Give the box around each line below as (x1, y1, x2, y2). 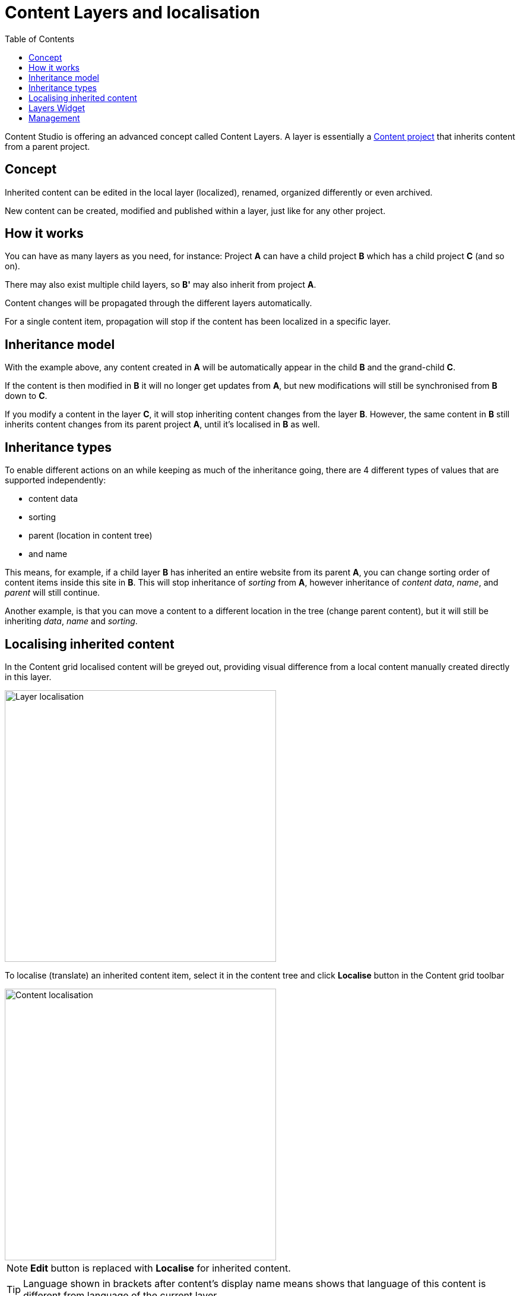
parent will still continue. (5, 587, 100, 598)
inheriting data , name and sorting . (5, 616, 138, 627)
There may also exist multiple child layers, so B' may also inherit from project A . (5, 279, 316, 290)
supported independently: (5, 475, 106, 486)
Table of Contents (5, 33, 75, 44)
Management (28, 112, 80, 123)
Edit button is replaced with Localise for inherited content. (30, 1262, 291, 1274)
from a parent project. (5, 141, 90, 152)
